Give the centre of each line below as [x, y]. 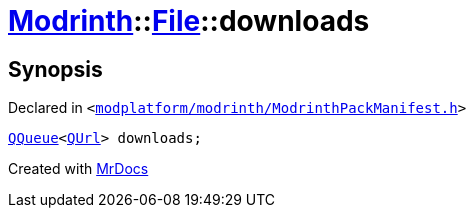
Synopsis [55, 69]
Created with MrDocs [78, 169]
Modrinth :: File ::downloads [189, 21]
